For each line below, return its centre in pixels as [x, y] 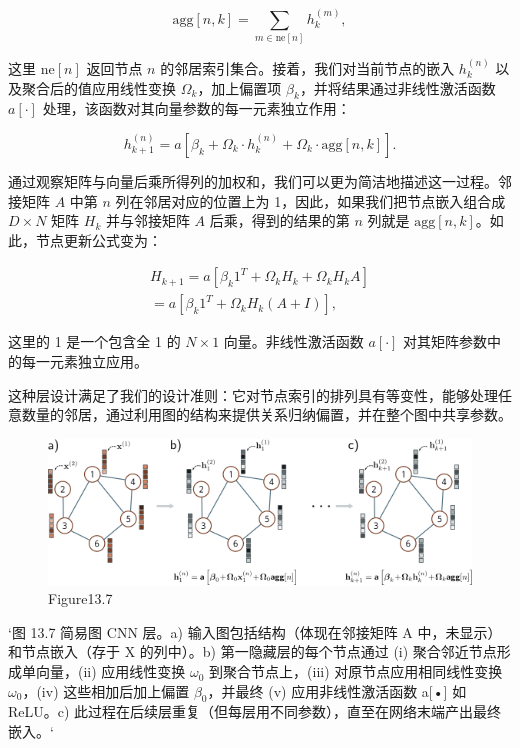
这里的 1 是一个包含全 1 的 [94, 341]
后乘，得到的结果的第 [279, 220]
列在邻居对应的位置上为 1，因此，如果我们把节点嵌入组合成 [310, 200]
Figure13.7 [80, 598]
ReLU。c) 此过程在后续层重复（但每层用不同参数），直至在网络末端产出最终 [255, 711]
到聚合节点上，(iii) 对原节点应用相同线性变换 [356, 671]
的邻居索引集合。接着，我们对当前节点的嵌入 [307, 67]
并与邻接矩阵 [147, 220]
